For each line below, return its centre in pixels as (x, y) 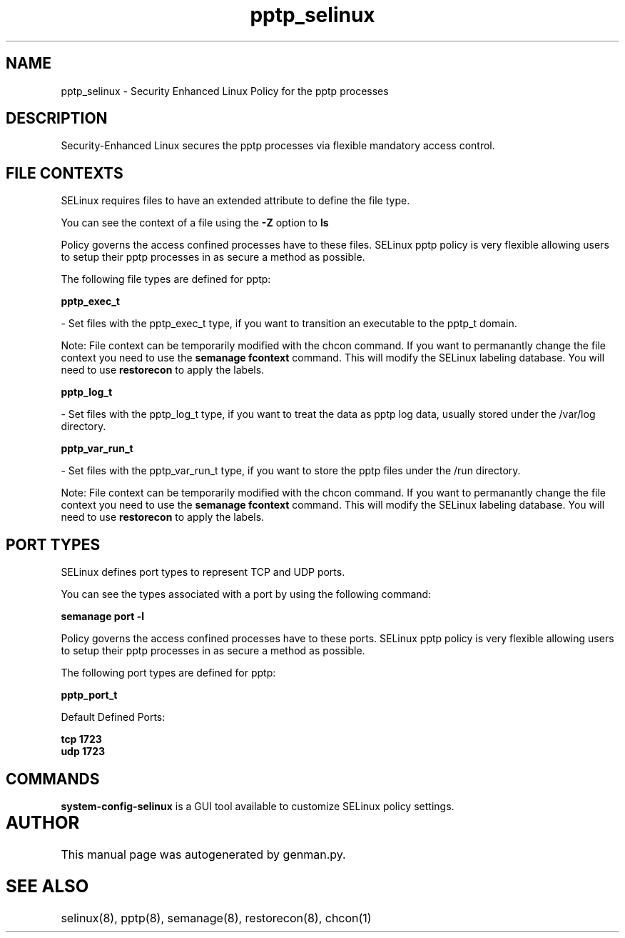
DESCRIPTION (57, 119)
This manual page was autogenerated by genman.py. (203, 854)
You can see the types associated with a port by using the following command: (246, 594)
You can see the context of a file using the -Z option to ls (195, 223)
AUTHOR (43, 822)
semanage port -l (102, 617)
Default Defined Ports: (113, 717)
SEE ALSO (47, 886)
